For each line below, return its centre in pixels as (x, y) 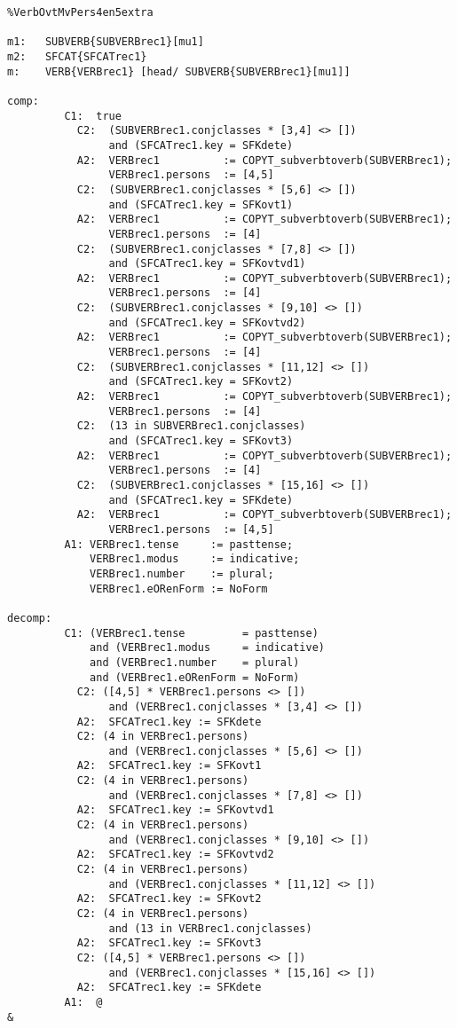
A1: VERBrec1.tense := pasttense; (179, 544)
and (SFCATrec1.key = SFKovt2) (201, 382)
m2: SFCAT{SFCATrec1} (77, 56)
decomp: (30, 618)
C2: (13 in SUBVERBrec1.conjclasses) (191, 426)
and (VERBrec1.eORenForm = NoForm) (195, 677)
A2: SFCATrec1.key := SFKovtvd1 (175, 810)
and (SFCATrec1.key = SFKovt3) (201, 441)
